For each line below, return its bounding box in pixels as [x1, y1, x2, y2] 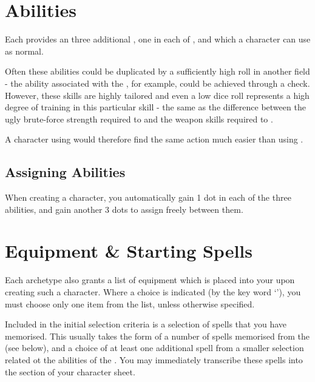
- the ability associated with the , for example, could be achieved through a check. [5, 76, 310, 89]
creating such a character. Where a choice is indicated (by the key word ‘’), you [5, 285, 301, 298]
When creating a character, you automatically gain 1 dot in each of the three [5, 191, 291, 204]
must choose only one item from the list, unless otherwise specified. [5, 297, 255, 310]
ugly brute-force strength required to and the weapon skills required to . [5, 112, 273, 125]
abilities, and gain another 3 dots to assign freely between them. [5, 203, 243, 215]
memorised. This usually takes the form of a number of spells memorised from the [5, 329, 310, 342]
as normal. [5, 44, 44, 57]
